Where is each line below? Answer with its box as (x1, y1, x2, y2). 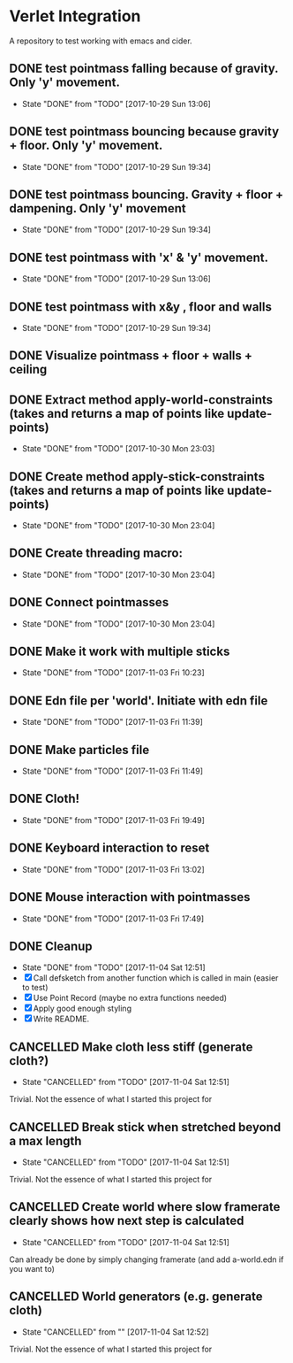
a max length (9, 1133, 82, 1148)
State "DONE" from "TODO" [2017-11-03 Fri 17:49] (21, 913, 205, 924)
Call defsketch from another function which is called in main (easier (33, 973, 279, 983)
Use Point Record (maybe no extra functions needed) (33, 993, 228, 1004)
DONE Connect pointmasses (9, 595, 169, 610)
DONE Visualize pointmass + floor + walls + (9, 348, 253, 364)
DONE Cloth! (9, 791, 80, 806)
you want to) (9, 1263, 56, 1274)
